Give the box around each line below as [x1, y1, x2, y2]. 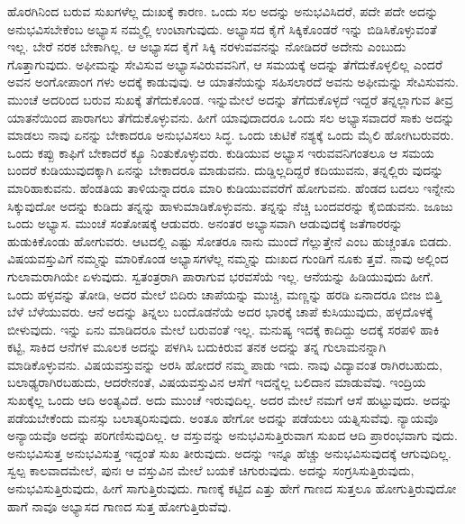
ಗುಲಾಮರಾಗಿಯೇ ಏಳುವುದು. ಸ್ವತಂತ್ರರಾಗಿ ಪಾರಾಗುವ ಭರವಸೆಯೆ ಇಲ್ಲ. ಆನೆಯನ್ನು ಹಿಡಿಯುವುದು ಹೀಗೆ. [7, 266, 433, 285]
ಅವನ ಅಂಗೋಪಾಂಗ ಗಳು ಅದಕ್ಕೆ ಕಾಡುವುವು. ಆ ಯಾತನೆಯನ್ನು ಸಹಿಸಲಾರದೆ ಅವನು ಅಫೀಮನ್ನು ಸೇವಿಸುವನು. [7, 72, 459, 91]
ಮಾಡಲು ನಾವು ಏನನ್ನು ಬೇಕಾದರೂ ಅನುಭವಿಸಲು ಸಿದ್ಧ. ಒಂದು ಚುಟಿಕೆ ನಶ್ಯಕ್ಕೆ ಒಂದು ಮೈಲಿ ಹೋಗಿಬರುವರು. [7, 125, 454, 144]
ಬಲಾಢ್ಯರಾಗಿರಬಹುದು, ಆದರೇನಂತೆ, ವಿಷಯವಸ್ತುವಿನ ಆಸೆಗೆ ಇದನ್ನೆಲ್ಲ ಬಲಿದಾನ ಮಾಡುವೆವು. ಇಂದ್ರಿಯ [7, 372, 426, 391]
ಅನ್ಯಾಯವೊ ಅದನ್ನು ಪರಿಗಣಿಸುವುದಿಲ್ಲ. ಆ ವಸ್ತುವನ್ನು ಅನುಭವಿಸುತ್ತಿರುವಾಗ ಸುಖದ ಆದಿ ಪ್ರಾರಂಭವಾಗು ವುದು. [7, 426, 458, 445]
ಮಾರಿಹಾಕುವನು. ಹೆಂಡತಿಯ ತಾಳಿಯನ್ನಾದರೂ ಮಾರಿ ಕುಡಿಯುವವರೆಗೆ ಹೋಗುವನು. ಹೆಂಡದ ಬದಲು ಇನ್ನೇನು [7, 178, 455, 197]
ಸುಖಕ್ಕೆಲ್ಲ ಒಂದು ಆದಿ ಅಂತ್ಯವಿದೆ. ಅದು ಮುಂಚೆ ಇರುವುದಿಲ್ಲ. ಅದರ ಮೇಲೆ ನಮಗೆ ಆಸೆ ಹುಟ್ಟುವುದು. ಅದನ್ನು [7, 391, 452, 409]
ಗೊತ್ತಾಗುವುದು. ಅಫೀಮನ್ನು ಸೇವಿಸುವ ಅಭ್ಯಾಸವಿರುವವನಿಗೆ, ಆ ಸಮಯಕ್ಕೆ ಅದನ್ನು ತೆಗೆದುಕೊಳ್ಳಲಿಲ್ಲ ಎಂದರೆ [7, 54, 442, 73]
